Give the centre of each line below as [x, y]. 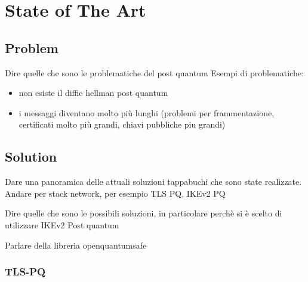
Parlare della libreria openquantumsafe [76, 245]
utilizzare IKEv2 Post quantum [62, 224]
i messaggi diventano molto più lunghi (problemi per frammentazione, [147, 112]
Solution [31, 157]
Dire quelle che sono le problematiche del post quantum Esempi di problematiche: [154, 72]
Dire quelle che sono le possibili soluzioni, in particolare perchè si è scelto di [144, 213]
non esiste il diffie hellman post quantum [93, 93]
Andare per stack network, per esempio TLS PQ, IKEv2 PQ [115, 193]
